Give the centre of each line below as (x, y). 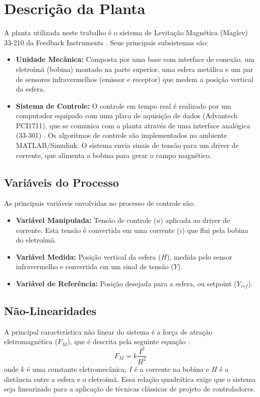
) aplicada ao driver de (195, 220)
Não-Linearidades (50, 310)
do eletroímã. (36, 240)
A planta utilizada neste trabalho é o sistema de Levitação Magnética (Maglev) (126, 32)
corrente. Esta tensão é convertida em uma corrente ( (98, 230)
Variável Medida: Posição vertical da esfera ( (88, 256)
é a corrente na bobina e (172, 369)
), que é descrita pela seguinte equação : (128, 341)
